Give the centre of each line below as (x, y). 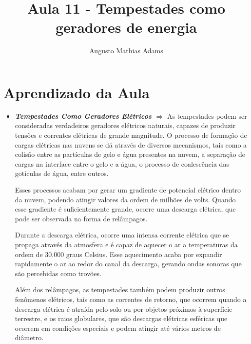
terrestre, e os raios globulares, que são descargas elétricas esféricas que (121, 318)
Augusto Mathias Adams (126, 51)
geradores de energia (126, 27)
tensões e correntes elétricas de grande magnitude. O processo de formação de (131, 135)
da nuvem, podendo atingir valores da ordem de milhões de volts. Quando (125, 199)
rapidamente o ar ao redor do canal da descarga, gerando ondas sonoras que (128, 264)
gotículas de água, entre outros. (62, 173)
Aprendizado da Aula (77, 92)
